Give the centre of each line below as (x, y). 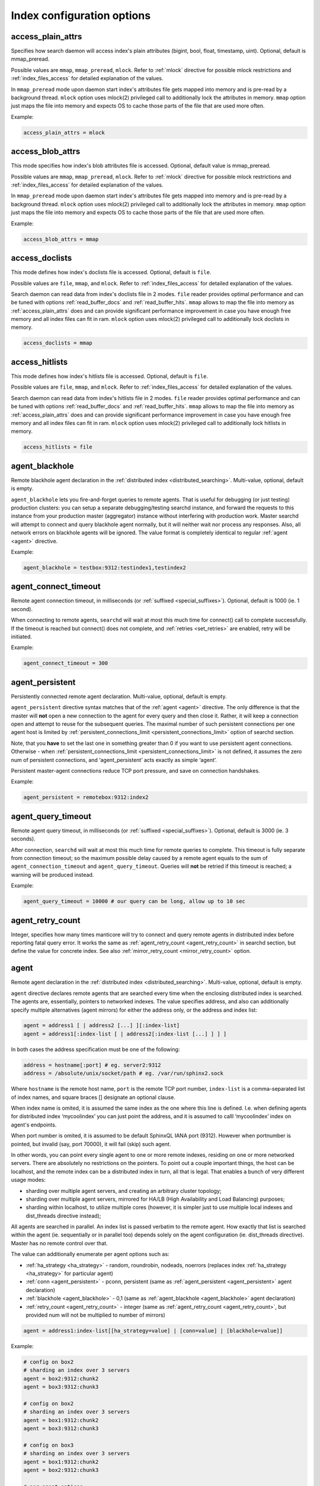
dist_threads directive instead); (63, 1216)
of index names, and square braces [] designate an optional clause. (93, 1097)
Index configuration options (81, 15)
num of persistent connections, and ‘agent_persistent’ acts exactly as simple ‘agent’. (114, 760)
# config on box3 (49, 1445)
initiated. (22, 637)
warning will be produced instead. (52, 874)
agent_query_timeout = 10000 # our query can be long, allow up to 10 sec (135, 901)
